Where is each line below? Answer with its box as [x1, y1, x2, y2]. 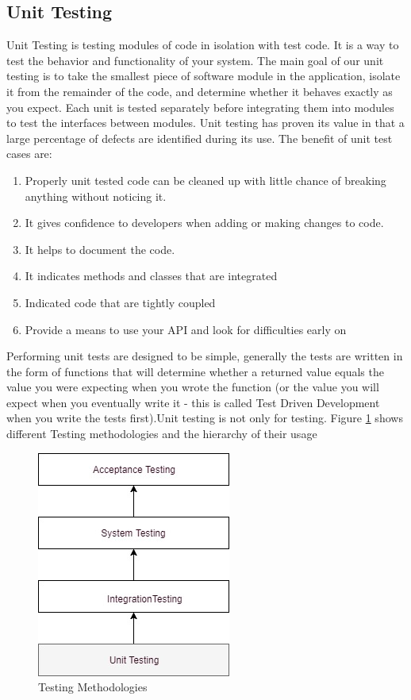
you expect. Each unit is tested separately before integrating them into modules [6, 98, 394, 115]
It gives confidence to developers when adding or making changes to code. [25, 214, 384, 231]
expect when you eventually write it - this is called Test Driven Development [6, 394, 380, 410]
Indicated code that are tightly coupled [25, 294, 216, 310]
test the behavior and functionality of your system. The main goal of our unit [6, 52, 384, 68]
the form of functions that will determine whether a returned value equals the [6, 363, 384, 379]
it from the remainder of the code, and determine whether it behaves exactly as [6, 83, 393, 99]
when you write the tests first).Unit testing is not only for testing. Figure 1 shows [6, 410, 403, 426]
